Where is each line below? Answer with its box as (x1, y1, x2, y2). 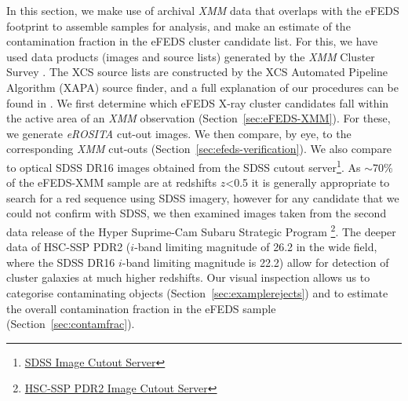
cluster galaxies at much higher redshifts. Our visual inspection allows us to (6, 269, 370, 286)
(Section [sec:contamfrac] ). (6, 315, 135, 332)
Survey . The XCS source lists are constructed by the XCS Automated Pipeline (6, 64, 388, 80)
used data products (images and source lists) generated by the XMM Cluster (6, 48, 375, 64)
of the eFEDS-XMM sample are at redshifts (6, 174, 217, 191)
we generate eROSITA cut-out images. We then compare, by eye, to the (6, 125, 352, 141)
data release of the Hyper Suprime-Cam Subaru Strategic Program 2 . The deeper (6, 221, 396, 239)
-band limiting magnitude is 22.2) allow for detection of (122, 253, 389, 270)
